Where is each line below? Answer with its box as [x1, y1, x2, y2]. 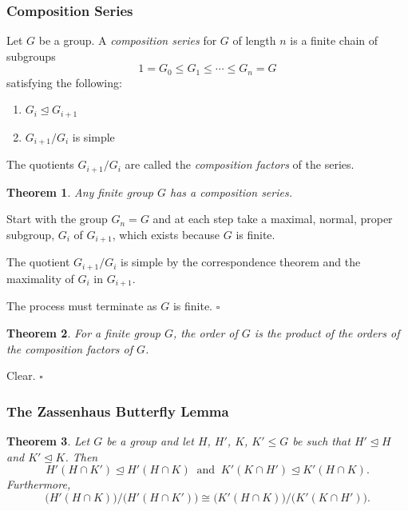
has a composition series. [169, 183, 292, 200]
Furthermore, [6, 476, 71, 493]
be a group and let [106, 432, 194, 449]
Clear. [6, 367, 36, 384]
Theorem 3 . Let [6, 432, 90, 449]
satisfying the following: [6, 74, 122, 90]
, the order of [172, 324, 238, 341]
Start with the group [6, 210, 108, 227]
